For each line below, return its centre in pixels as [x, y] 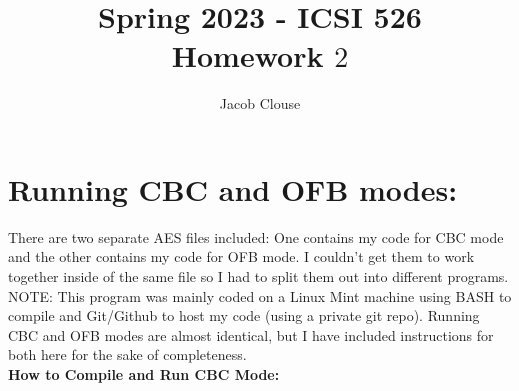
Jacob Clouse [260, 103]
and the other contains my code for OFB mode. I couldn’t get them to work [241, 256]
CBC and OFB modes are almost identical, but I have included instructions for [251, 334]
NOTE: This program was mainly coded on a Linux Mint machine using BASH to [260, 295]
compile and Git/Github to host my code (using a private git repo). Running [244, 315]
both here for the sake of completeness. [127, 354]
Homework [247, 55]
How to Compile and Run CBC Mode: [144, 374]
